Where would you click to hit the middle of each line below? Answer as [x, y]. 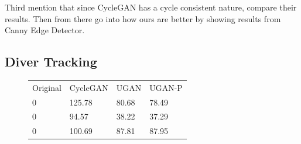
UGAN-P [166, 87]
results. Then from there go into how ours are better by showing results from [143, 18]
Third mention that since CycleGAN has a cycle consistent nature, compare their [151, 7]
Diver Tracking [51, 62]
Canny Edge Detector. [45, 30]
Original [47, 87]
